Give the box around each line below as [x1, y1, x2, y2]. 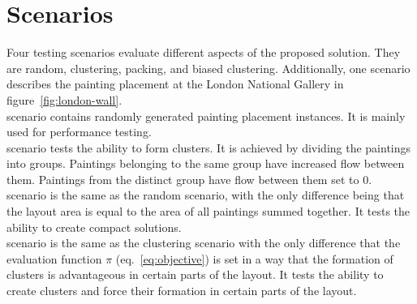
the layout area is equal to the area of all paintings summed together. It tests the [6, 203, 411, 220]
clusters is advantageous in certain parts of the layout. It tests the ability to [6, 266, 384, 283]
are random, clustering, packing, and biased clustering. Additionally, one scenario [6, 59, 411, 76]
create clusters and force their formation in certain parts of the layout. [6, 282, 357, 299]
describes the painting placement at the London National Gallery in [6, 75, 344, 92]
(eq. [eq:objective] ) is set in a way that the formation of [115, 250, 393, 267]
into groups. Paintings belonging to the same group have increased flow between [6, 155, 405, 172]
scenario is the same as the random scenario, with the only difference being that [6, 186, 405, 203]
